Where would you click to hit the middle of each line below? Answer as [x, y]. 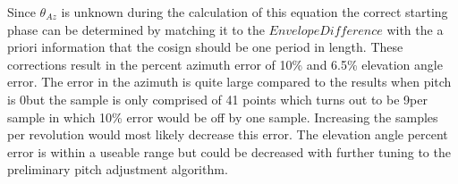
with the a [415, 29]
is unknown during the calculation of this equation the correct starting [254, 12]
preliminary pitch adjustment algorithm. [118, 169]
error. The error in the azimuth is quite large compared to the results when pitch [229, 82]
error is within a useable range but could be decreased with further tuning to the [229, 151]
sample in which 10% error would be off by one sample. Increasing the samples [223, 117]
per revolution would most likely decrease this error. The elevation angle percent [228, 134]
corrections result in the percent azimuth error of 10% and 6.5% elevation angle [225, 64]
